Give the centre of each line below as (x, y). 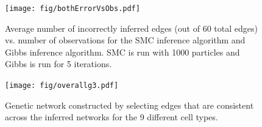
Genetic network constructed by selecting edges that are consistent (129, 105)
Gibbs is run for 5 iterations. (58, 64)
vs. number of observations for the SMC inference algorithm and (125, 40)
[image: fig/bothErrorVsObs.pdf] (73, 9)
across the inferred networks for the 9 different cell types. (112, 117)
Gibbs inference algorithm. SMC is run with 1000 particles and (122, 52)
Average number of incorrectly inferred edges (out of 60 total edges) (131, 28)
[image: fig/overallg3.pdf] (62, 86)
